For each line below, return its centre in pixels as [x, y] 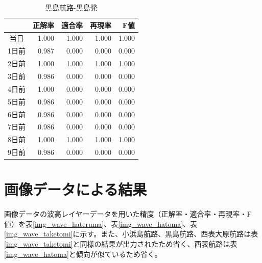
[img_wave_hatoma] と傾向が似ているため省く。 [83, 254]
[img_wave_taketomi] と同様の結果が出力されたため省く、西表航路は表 [121, 244]
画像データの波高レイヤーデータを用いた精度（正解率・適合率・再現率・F [128, 214]
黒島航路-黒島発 [71, 7]
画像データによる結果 [76, 189]
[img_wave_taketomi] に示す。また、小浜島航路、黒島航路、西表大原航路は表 [131, 234]
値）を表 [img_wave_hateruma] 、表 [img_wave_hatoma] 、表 [101, 223]
